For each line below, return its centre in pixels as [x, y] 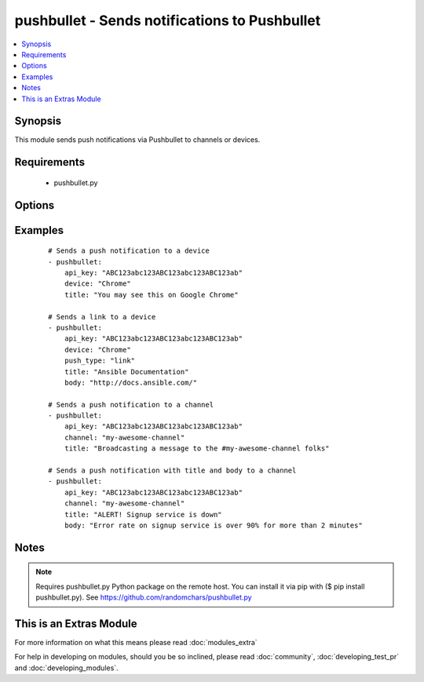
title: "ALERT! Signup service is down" [143, 514]
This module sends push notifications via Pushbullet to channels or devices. [137, 140]
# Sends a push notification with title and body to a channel [172, 470]
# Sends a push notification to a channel [131, 405]
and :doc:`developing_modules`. [66, 668]
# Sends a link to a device [102, 317]
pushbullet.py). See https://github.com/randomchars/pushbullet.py [144, 597]
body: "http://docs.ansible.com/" [131, 382]
